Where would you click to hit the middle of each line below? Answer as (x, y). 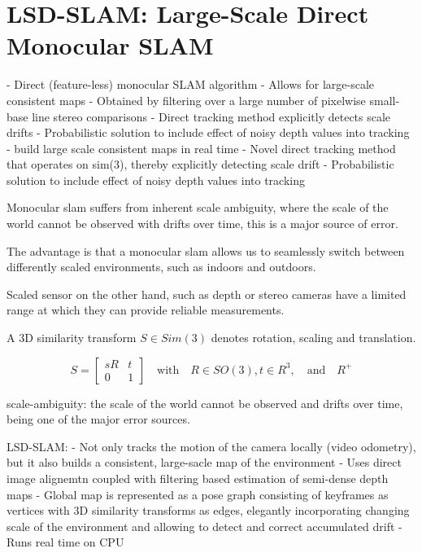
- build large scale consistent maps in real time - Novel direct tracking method (201, 148)
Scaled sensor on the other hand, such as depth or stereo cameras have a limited (207, 294)
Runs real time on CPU (65, 542)
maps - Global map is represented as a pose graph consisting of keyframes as (198, 494)
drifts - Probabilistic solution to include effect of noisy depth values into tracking (208, 132)
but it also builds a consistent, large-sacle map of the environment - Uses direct (204, 462)
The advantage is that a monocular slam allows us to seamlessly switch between (206, 250)
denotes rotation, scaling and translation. (313, 338)
